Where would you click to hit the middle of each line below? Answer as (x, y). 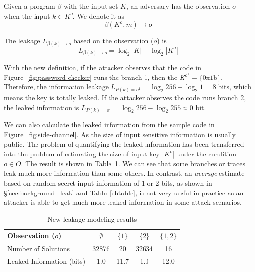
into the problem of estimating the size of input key (82, 153)
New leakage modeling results (92, 218)
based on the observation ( (114, 41)
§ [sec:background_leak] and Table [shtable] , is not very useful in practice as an (124, 192)
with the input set (91, 6)
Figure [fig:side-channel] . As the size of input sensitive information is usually (120, 134)
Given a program (30, 6)
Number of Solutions (39, 249)
